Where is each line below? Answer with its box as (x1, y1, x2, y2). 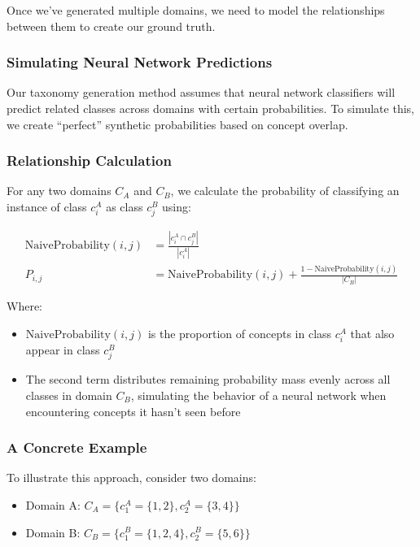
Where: (7, 297, 42, 315)
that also (350, 325, 395, 342)
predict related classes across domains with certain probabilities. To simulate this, (7, 100, 414, 116)
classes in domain (25, 386, 112, 403)
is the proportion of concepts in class (147, 325, 332, 342)
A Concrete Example (7, 437, 147, 458)
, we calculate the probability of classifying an (170, 182, 400, 199)
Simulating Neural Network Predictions (7, 52, 273, 72)
